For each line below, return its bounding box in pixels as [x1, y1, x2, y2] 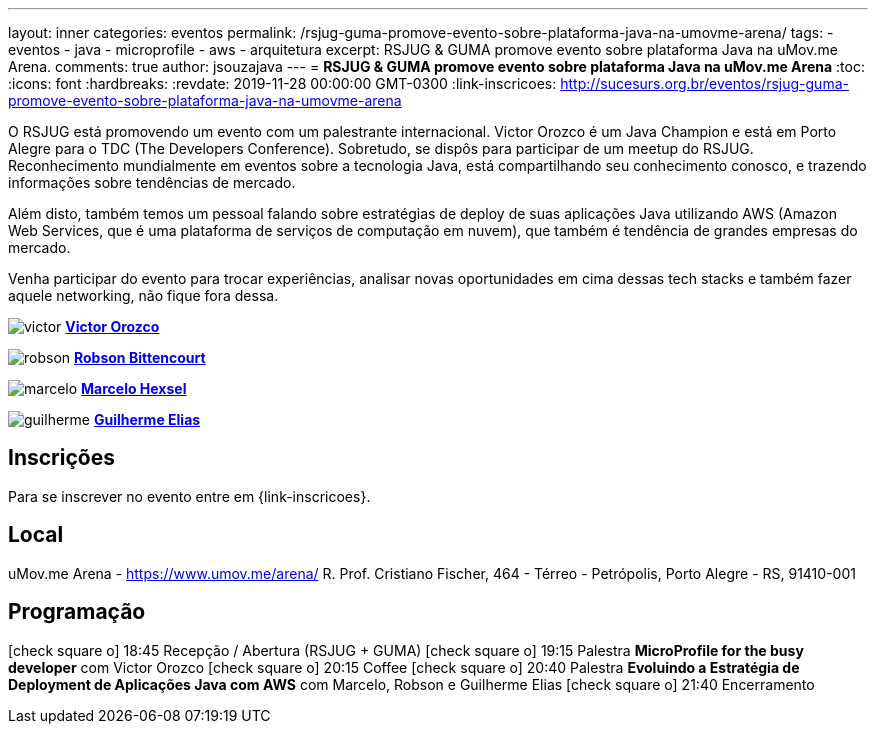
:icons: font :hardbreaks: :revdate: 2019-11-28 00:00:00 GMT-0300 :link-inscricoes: [8, 75, 557, 92]
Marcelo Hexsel [81, 380, 187, 397]
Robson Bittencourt [74, 349, 206, 366]
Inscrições [8, 445, 115, 471]
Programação [8, 599, 146, 625]
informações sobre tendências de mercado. [8, 174, 296, 191]
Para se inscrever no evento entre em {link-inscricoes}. [8, 487, 371, 505]
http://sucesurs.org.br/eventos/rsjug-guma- [560, 75, 849, 92]
